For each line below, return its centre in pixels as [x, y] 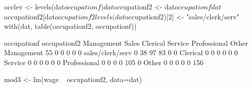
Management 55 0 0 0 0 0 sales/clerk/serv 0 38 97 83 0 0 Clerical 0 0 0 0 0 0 [121, 52]
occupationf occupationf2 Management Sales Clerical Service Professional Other [126, 43]
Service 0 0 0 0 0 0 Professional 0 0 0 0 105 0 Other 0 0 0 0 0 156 [104, 62]
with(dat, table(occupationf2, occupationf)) [70, 26]
